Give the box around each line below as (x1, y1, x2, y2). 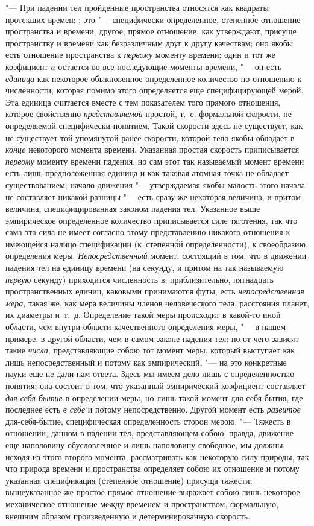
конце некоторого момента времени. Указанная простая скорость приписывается (5, 143, 300, 156)
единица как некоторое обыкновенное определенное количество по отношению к (5, 72, 302, 84)
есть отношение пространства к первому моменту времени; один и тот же (5, 48, 275, 61)
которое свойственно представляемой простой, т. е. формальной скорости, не (5, 107, 292, 120)
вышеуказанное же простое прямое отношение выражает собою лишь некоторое (5, 486, 300, 498)
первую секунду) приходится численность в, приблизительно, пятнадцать (5, 273, 274, 285)
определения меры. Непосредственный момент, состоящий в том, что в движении (5, 249, 307, 262)
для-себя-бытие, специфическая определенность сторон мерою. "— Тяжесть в (5, 414, 291, 427)
